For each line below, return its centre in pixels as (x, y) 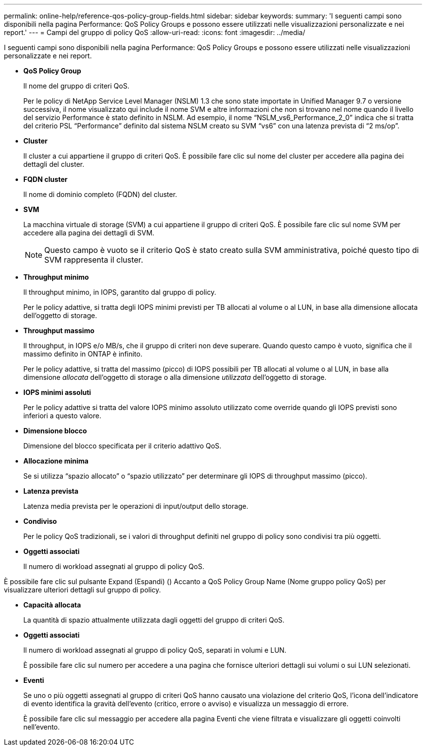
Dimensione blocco (55, 431)
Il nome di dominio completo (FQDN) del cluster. (100, 194)
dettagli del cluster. (54, 164)
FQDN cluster (45, 179)
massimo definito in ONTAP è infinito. (83, 354)
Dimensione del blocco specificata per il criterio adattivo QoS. (123, 446)
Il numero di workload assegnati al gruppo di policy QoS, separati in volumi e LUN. (155, 650)
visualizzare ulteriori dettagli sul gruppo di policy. (82, 590)
